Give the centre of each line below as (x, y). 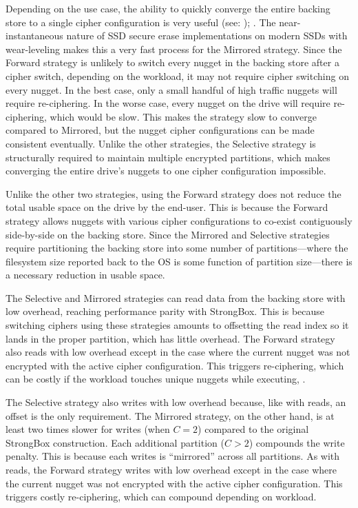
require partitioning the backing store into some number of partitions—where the (177, 248)
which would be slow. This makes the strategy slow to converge (183, 116)
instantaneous (34, 35)
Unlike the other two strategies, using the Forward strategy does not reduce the (173, 193)
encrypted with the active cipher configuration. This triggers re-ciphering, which (175, 365)
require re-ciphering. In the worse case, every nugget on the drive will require (168, 103)
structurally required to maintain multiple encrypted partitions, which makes (168, 157)
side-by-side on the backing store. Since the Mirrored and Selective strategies (168, 234)
